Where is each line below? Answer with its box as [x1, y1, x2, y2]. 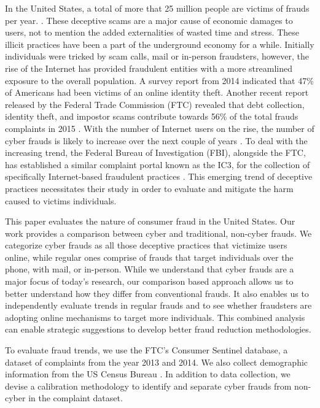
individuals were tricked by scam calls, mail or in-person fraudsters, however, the [5, 50, 309, 63]
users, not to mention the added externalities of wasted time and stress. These [5, 26, 300, 39]
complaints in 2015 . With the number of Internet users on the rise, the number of [5, 121, 314, 134]
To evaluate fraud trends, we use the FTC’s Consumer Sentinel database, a [5, 344, 288, 356]
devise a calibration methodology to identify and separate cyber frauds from [5, 379, 292, 392]
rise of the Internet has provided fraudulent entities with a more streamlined [5, 61, 292, 74]
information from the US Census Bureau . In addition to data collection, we [5, 368, 291, 380]
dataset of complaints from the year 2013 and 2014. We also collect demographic [5, 355, 308, 368]
